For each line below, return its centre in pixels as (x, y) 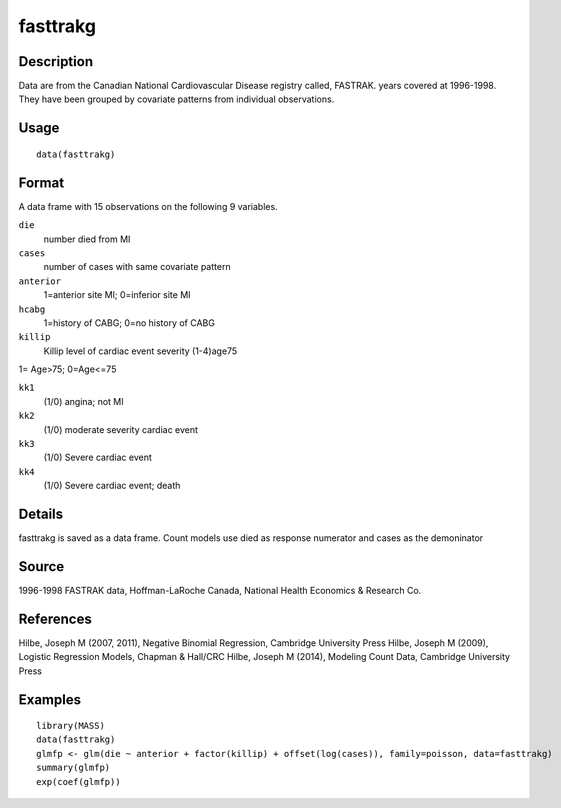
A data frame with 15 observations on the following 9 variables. (148, 206)
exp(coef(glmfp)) (78, 781)
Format (41, 182)
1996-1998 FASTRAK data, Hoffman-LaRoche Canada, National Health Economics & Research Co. (220, 590)
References (55, 618)
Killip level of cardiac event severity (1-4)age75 (140, 351)
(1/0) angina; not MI (83, 401)
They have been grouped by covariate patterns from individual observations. (176, 99)
